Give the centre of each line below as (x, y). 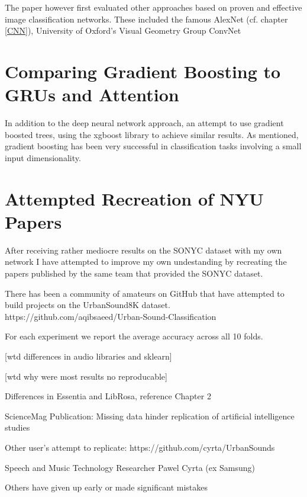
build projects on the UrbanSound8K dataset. (88, 305)
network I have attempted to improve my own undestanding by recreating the (146, 262)
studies (17, 427)
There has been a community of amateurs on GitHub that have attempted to (145, 293)
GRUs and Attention (92, 94)
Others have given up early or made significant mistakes (106, 487)
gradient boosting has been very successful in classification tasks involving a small (153, 146)
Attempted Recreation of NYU (134, 198)
